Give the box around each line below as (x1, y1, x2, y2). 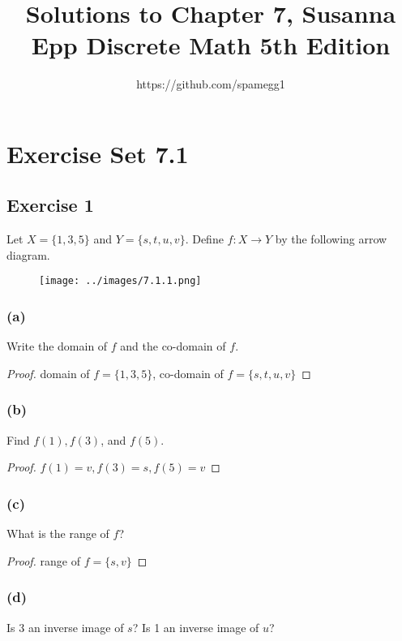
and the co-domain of (120, 338, 226, 355)
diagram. (6, 246, 50, 263)
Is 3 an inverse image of (6, 618, 124, 635)
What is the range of (6, 525, 109, 542)
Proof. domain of (6, 364, 90, 381)
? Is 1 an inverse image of (132, 618, 259, 635)
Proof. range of (6, 552, 80, 569)
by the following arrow (275, 230, 387, 247)
